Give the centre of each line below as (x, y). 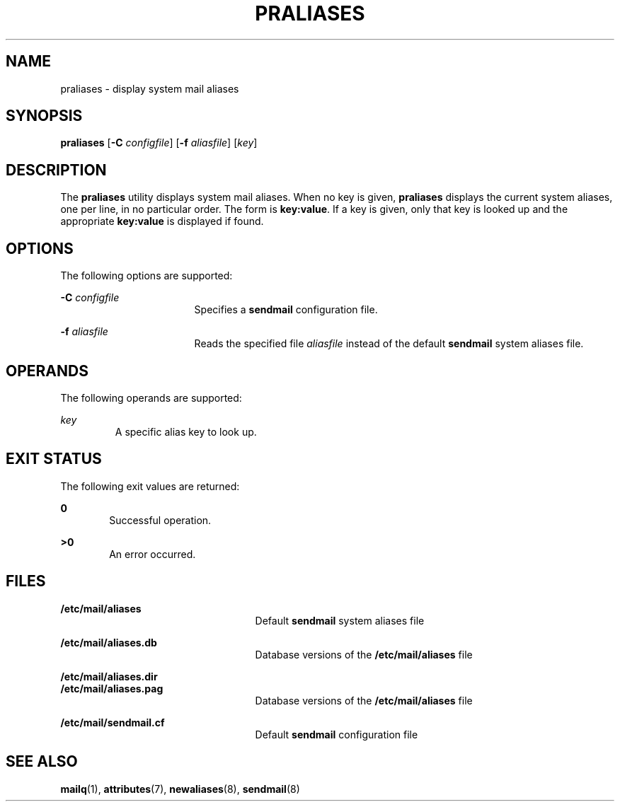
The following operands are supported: (151, 397)
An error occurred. (153, 554)
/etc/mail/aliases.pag (112, 688)
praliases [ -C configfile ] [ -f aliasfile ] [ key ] (159, 143)
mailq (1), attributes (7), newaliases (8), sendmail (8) (180, 789)
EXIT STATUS (54, 459)
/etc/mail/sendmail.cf (113, 722)
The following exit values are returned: (150, 486)
